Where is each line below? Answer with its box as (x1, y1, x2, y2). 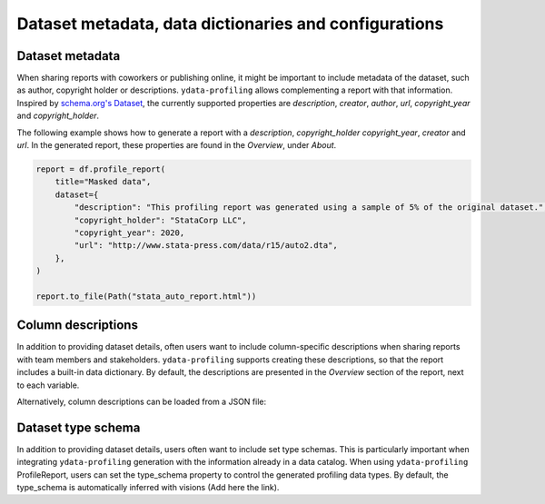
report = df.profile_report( (35, 164, 166, 174)
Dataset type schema (16, 420, 141, 435)
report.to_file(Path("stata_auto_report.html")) (35, 291, 257, 301)
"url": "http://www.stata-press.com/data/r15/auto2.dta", (74, 241, 338, 251)
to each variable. (16, 380, 80, 390)
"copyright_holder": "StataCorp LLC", (74, 214, 247, 225)
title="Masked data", (54, 177, 152, 187)
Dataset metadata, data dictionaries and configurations (16, 14, 444, 34)
